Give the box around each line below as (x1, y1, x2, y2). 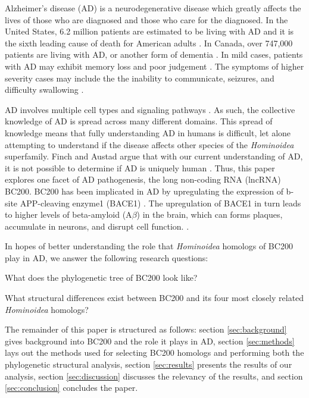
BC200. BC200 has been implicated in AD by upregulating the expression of (5, 184, 283, 197)
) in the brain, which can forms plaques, (136, 208, 283, 221)
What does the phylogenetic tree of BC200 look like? (5, 271, 198, 284)
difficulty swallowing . (5, 83, 84, 96)
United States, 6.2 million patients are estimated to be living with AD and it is (5, 25, 294, 37)
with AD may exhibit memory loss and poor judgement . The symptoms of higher (5, 59, 304, 72)
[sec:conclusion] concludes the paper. (5, 381, 138, 394)
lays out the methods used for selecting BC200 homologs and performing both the (5, 346, 304, 359)
